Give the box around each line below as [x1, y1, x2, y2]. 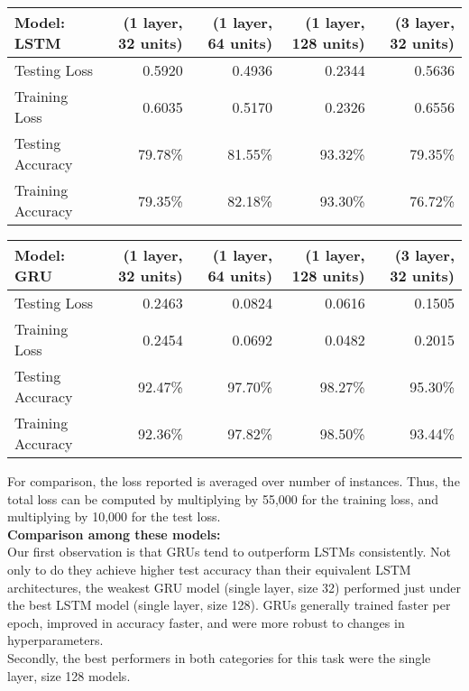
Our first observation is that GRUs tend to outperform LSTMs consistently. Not [7, 542, 452, 561]
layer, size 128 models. [7, 666, 131, 685]
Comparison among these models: [7, 524, 221, 543]
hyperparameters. [7, 631, 104, 650]
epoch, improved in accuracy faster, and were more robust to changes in [7, 613, 405, 631]
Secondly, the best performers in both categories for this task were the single [7, 648, 431, 667]
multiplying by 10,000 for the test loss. [7, 507, 221, 526]
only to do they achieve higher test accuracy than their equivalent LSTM [7, 559, 411, 578]
